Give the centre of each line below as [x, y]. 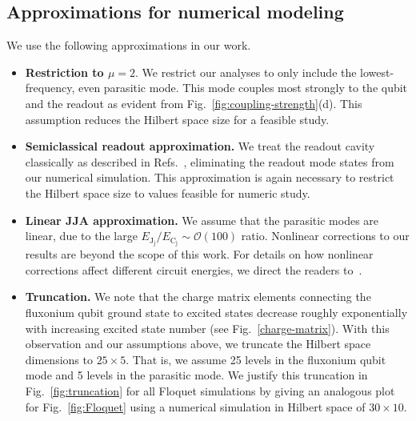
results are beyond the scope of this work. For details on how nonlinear [199, 254]
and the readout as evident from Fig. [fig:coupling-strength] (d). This [194, 103]
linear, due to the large [81, 236]
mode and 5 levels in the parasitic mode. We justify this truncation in [196, 375]
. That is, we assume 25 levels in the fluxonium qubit [256, 359]
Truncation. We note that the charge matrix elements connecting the [198, 297]
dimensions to [59, 359]
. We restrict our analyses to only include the [246, 72]
